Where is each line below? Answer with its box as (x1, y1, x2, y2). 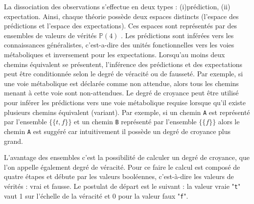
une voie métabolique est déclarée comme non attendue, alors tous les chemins (4, 78, 239, 88)
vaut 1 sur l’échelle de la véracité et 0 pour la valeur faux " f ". (4, 190, 188, 201)
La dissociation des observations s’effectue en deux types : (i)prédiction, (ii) (4, 1, 231, 11)
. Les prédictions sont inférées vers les (121, 30, 234, 40)
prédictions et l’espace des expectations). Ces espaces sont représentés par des (4, 21, 237, 31)
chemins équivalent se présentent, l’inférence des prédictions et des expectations (4, 59, 243, 69)
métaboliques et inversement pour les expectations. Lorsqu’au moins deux (4, 49, 225, 59)
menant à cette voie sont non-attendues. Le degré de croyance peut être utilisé (4, 88, 239, 98)
